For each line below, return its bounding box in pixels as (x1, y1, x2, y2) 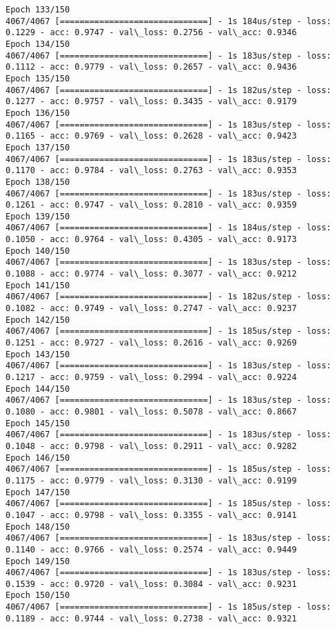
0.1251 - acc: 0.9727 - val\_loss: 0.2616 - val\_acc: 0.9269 (6, 338, 297, 348)
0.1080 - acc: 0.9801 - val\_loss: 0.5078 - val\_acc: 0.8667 (6, 406, 297, 417)
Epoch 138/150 (6, 177, 70, 187)
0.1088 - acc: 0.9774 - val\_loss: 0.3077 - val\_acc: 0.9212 (6, 269, 297, 279)
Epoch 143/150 (6, 349, 70, 359)
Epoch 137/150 (6, 142, 70, 152)
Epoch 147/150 (6, 487, 70, 497)
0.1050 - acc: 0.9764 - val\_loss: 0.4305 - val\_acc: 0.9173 (6, 234, 297, 245)
